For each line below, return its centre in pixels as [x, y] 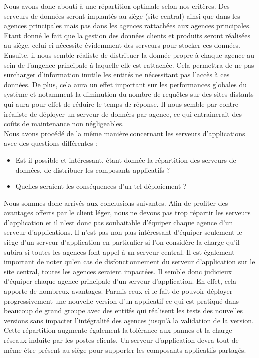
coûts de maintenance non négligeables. [64, 123]
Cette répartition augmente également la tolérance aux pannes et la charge [118, 330]
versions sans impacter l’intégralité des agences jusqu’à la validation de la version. [129, 320]
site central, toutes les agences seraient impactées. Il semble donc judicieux [118, 271]
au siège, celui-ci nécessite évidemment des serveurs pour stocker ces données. [122, 45]
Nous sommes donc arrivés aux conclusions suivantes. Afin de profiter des [116, 203]
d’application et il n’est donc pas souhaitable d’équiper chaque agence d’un [119, 222]
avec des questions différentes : [51, 143]
